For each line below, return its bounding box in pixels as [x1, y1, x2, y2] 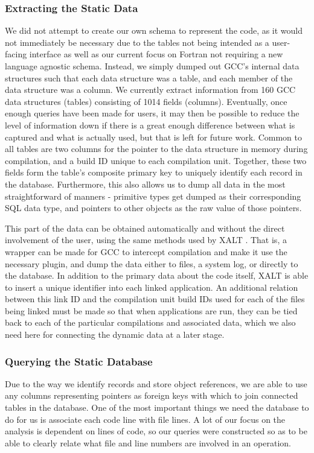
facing [5, 48, 27, 60]
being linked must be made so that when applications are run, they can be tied [5, 304, 298, 317]
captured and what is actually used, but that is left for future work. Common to [5, 130, 302, 143]
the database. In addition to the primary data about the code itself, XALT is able [5, 269, 309, 282]
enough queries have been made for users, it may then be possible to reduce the [5, 107, 300, 119]
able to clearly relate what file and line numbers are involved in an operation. [5, 436, 291, 449]
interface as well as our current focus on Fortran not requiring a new [29, 48, 283, 60]
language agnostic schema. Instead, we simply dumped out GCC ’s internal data [5, 60, 300, 72]
